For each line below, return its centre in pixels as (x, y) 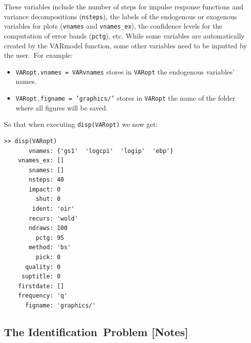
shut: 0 (48, 199)
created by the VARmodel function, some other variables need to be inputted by (125, 45)
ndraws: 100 (48, 228)
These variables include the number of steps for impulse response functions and (124, 6)
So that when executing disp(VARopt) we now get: (81, 124)
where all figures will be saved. (62, 107)
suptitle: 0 (41, 277)
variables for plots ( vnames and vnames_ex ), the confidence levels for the (113, 26)
